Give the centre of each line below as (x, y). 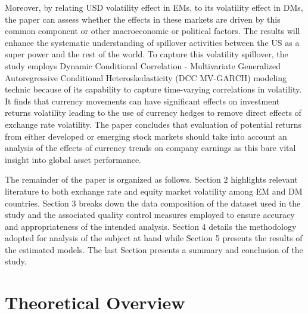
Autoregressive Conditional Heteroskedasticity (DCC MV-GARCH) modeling (146, 77)
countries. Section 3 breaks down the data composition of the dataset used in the (153, 203)
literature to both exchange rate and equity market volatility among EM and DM (154, 191)
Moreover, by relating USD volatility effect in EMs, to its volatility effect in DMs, (154, 7)
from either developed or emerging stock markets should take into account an (146, 136)
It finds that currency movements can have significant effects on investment (142, 101)
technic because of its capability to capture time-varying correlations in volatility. (153, 89)
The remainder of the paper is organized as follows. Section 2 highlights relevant (151, 179)
